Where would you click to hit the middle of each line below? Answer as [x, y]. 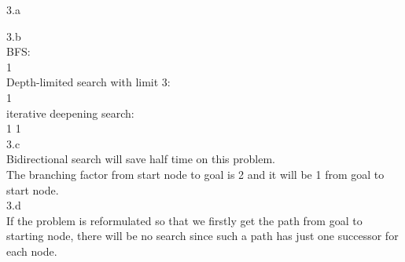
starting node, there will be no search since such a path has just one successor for [202, 236]
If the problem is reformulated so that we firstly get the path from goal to [184, 220]
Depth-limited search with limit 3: [88, 82]
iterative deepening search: [70, 113]
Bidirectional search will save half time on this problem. [141, 159]
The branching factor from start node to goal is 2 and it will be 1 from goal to [195, 174]
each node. [32, 251]
